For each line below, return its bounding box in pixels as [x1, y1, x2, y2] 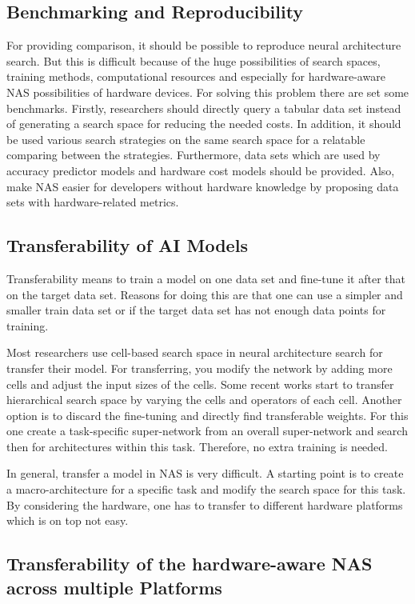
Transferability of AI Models [6, 233, 248, 258]
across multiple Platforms [6, 574, 222, 599]
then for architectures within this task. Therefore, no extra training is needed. [6, 438, 388, 454]
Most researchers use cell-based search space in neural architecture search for [6, 344, 383, 361]
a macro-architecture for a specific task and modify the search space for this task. [6, 481, 406, 498]
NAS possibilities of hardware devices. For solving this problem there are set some [6, 83, 409, 100]
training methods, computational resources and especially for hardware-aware [6, 68, 385, 85]
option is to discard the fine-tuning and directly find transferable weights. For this [6, 406, 409, 423]
